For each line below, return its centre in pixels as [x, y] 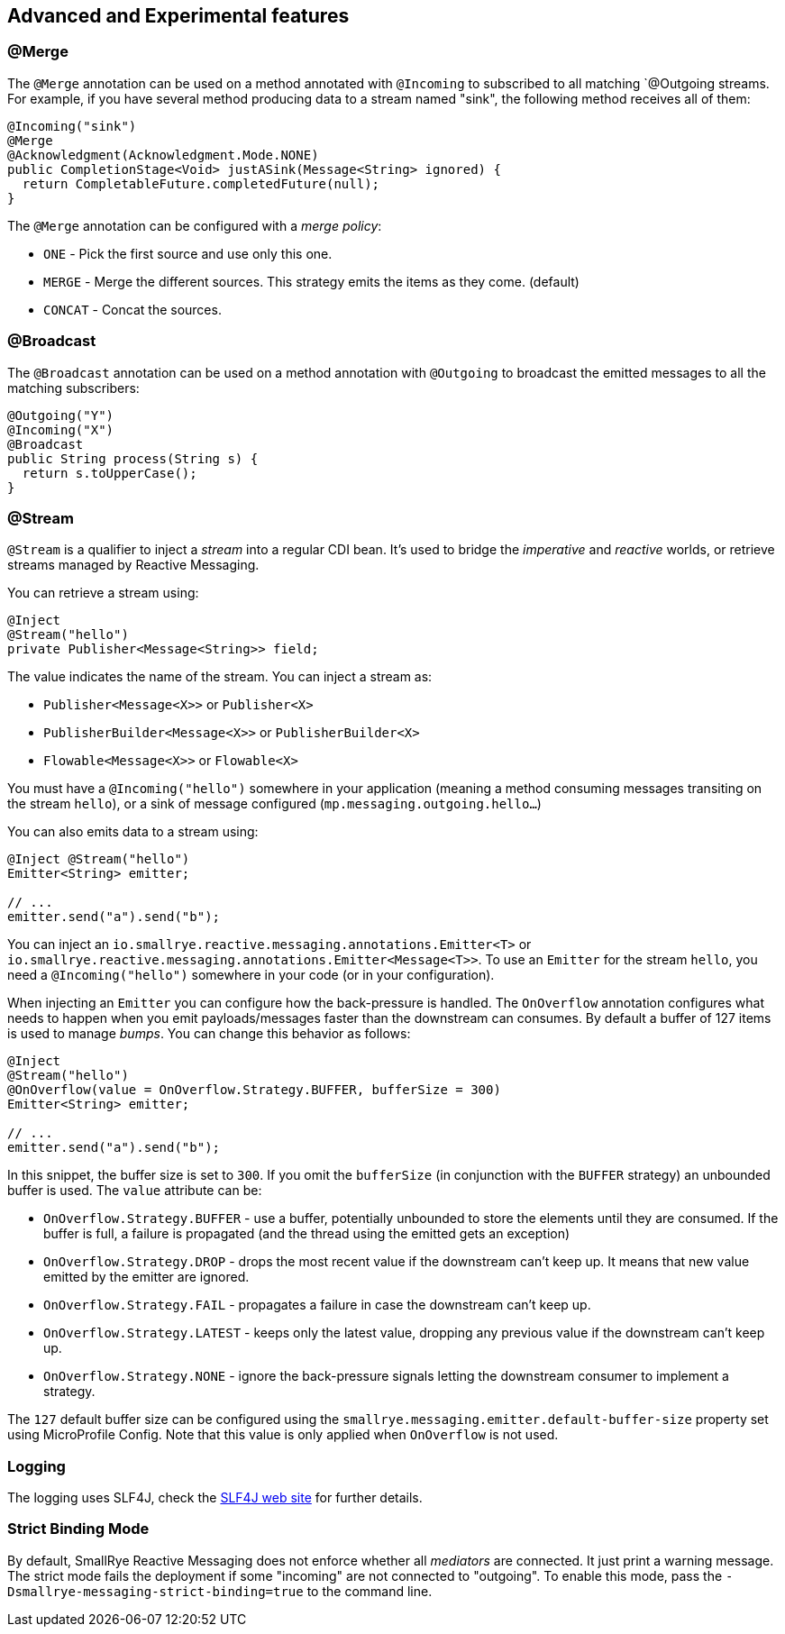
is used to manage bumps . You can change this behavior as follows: [209, 1034]
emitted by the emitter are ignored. [146, 1277]
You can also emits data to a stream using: [133, 832]
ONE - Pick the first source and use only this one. [188, 253]
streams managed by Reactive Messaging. [133, 565]
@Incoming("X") [61, 429]
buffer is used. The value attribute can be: [135, 1191]
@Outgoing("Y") [61, 415]
